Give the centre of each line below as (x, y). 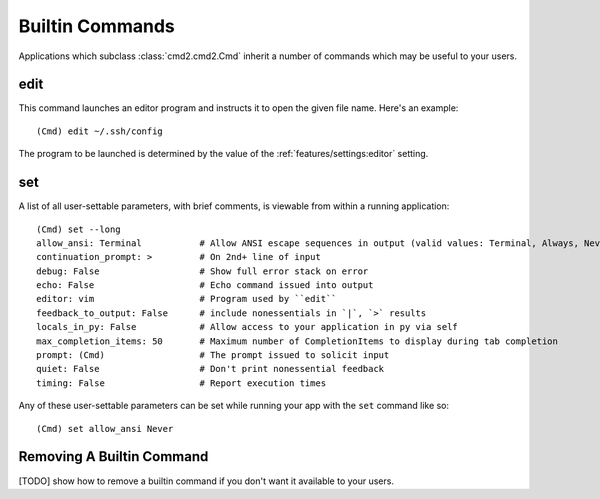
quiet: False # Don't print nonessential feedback (210, 369)
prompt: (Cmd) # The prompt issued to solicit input (213, 355)
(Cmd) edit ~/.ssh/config (100, 131)
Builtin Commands (96, 26)
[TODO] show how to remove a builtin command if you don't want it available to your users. (206, 481)
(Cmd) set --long (78, 229)
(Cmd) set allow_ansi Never (105, 428)
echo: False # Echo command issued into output (205, 285)
